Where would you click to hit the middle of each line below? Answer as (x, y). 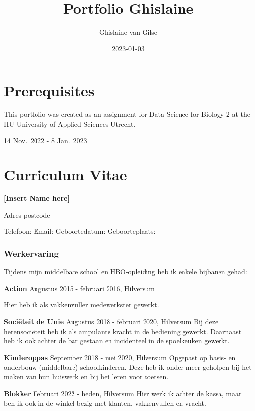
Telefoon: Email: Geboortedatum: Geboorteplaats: (80, 231)
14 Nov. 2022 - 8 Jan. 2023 (46, 140)
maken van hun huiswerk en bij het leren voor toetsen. (86, 376)
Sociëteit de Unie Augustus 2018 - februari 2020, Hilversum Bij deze (111, 321)
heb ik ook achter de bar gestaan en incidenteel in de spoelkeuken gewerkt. (117, 341)
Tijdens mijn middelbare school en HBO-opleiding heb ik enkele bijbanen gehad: (126, 272)
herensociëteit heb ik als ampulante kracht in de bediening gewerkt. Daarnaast (123, 331)
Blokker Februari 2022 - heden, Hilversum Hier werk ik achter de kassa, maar (123, 393)
